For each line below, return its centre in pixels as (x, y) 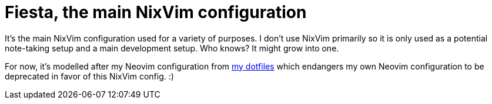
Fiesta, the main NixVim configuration (156, 12)
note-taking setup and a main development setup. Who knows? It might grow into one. (172, 48)
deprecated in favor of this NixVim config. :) (89, 76)
